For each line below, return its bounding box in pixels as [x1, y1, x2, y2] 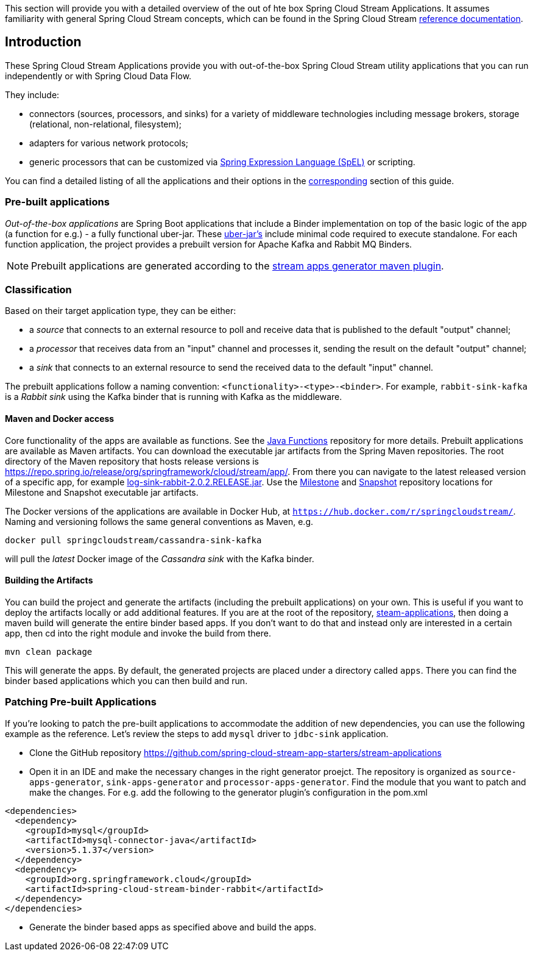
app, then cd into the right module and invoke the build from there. [5, 627, 272, 638]
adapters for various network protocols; [29, 137, 189, 148]
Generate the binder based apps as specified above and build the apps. [29, 921, 317, 932]
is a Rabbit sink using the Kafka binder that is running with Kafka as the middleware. [5, 391, 342, 402]
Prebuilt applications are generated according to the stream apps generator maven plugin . [31, 259, 444, 272]
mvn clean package [5, 646, 93, 657]
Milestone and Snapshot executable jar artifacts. [5, 487, 199, 498]
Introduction [5, 34, 82, 50]
